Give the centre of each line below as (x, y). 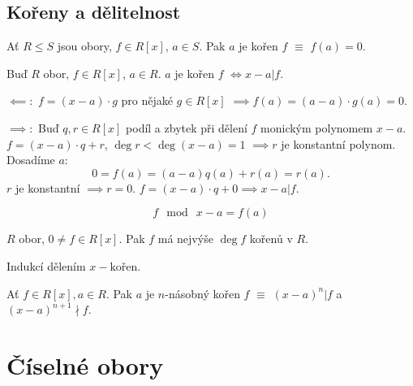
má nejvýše (185, 239)
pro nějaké (147, 100)
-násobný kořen (202, 293)
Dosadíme (31, 160)
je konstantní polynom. (338, 143)
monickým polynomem (317, 127)
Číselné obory (85, 364)
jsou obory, (84, 46)
